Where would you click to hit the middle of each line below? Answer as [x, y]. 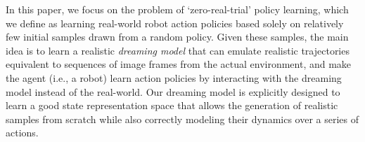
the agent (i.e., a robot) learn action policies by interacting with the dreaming [174, 77]
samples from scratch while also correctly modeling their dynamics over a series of [182, 119]
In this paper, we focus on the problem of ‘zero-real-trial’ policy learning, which [177, 9]
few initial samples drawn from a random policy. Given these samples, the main [177, 37]
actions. [22, 133]
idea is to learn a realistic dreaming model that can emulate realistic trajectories [178, 50]
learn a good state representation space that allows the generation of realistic [172, 105]
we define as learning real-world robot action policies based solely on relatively [175, 23]
